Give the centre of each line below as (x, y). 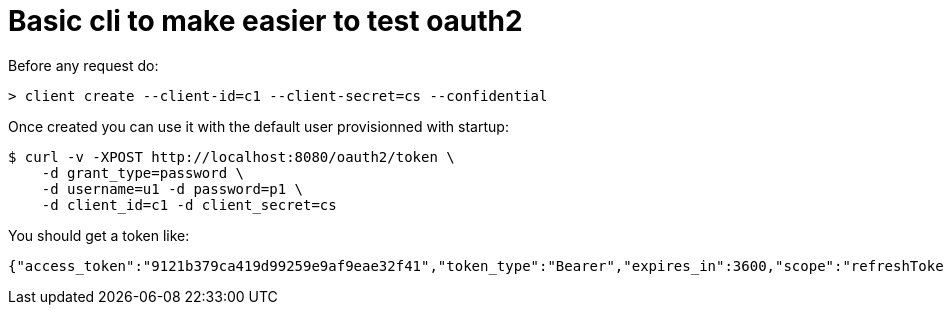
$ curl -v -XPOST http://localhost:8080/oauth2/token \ (231, 156)
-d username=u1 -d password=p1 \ (172, 188)
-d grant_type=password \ (143, 172)
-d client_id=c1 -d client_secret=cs (189, 204)
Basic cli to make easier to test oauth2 (265, 21)
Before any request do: (83, 65)
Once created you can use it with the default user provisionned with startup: (258, 126)
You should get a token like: (99, 235)
